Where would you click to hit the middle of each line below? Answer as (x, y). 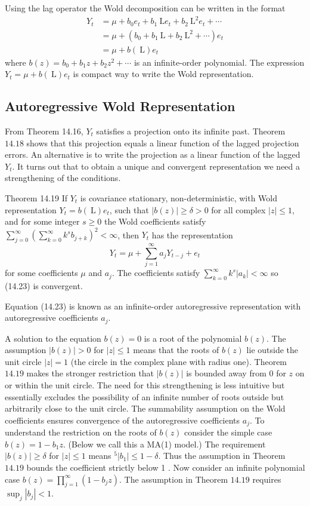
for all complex (238, 209)
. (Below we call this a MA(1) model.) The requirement (165, 444)
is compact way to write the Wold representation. (163, 74)
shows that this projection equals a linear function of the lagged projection (163, 142)
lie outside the (272, 350)
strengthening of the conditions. (63, 178)
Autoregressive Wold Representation (120, 106)
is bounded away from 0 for (236, 373)
